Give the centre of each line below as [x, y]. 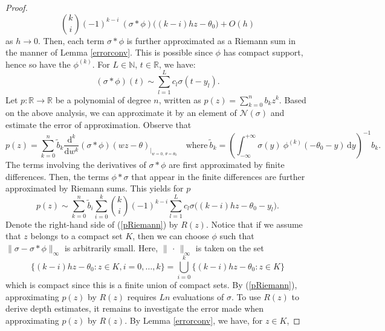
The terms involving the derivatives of [76, 164]
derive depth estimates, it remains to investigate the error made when [135, 308]
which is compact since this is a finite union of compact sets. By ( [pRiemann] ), [151, 284]
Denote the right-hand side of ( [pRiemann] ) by [92, 224]
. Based [293, 99]
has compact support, [263, 52]
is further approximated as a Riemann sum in [211, 40]
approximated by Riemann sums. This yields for [95, 188]
